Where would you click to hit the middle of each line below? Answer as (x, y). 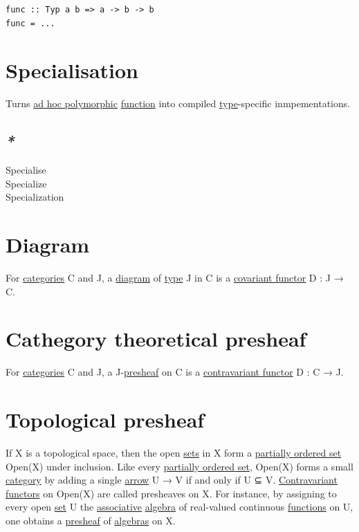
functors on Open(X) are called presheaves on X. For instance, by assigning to (171, 493)
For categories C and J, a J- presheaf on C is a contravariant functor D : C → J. (175, 372)
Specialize (26, 183)
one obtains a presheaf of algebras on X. (91, 521)
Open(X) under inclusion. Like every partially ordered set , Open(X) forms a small (179, 466)
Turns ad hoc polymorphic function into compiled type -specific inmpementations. (178, 103)
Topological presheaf (105, 420)
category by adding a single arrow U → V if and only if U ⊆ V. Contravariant (172, 480)
